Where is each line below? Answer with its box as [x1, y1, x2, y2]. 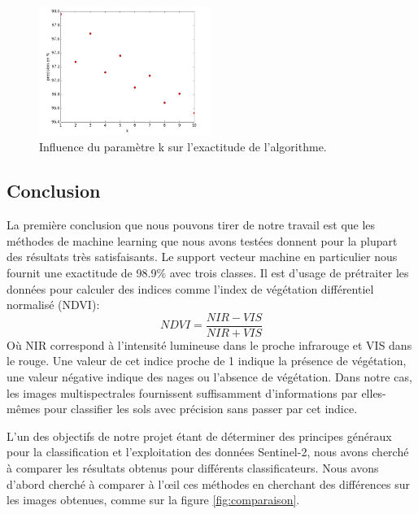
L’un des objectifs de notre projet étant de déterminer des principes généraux [7, 427, 392, 444]
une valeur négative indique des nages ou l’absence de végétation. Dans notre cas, [7, 368, 412, 385]
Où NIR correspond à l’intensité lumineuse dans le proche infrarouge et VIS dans [7, 336, 412, 353]
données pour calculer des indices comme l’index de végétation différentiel [7, 280, 374, 297]
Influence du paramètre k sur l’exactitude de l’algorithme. [39, 138, 327, 155]
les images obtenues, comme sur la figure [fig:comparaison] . [7, 491, 300, 508]
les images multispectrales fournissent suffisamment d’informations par [7, 384, 358, 401]
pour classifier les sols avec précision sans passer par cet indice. [43, 400, 358, 417]
